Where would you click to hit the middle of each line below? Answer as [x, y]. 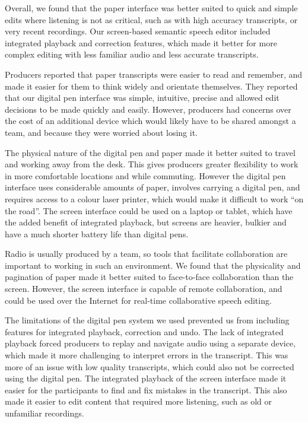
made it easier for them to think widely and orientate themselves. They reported [151, 86]
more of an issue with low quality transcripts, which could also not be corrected [150, 366]
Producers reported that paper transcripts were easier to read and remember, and [154, 74]
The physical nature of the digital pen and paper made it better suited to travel [150, 152]
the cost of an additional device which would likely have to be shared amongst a [150, 121]
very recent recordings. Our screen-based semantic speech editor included [138, 31]
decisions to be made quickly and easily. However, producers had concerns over [148, 109]
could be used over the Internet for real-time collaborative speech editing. [138, 300]
